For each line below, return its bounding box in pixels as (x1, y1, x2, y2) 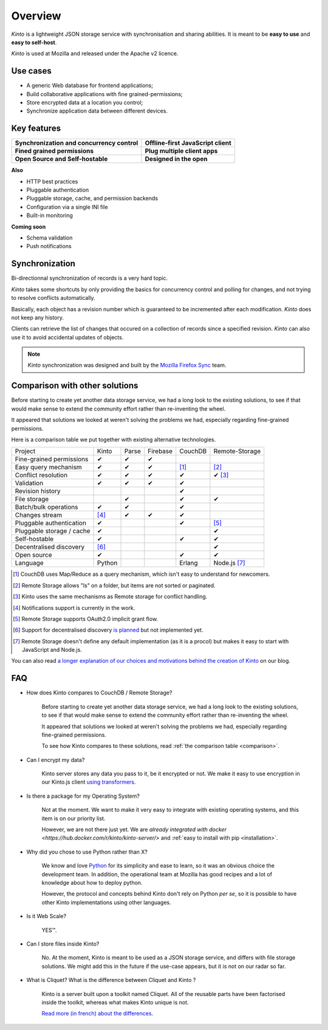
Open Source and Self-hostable (15, 155, 108, 164)
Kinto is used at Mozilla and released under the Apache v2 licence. (11, 50, 179, 57)
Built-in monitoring (26, 212, 73, 219)
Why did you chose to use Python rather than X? (26, 848, 148, 855)
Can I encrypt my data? (26, 756, 85, 763)
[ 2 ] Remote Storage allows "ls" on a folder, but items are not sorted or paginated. (13, 581, 216, 589)
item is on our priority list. (41, 815, 106, 822)
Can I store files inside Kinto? (26, 940, 100, 947)
